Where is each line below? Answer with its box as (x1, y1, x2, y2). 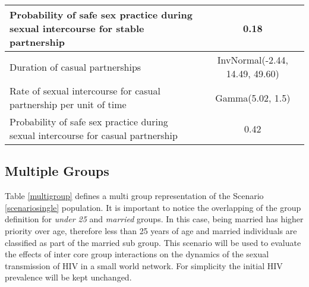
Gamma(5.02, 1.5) (215, 90, 291, 105)
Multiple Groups (5, 162, 109, 180)
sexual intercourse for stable (10, 21, 144, 35)
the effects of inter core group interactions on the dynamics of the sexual (5, 248, 269, 260)
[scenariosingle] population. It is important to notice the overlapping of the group (5, 201, 301, 213)
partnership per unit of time (10, 97, 127, 111)
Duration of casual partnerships (10, 59, 141, 74)
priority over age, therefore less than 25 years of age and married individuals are (5, 224, 297, 236)
